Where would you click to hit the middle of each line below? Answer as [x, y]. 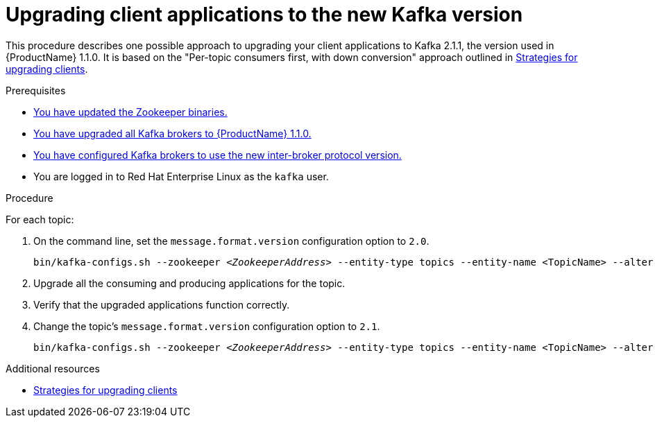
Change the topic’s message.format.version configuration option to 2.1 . [207, 326]
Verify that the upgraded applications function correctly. [162, 304]
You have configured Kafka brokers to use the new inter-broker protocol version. [218, 155]
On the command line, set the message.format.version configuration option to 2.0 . [231, 241]
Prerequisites [36, 90]
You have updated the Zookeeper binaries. [130, 112]
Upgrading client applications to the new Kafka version [264, 15]
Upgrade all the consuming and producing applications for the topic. [189, 283]
